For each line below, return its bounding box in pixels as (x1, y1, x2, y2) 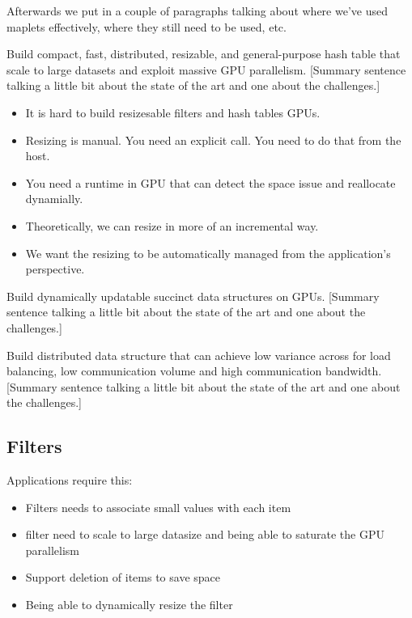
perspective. (25, 260, 85, 277)
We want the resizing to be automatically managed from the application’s (25, 244, 391, 261)
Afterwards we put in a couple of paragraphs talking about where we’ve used (6, 2, 388, 19)
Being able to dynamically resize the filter (25, 596, 233, 613)
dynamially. (25, 190, 83, 207)
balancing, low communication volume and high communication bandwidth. (6, 362, 382, 379)
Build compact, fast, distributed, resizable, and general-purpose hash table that (6, 45, 401, 62)
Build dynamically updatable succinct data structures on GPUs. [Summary (6, 287, 380, 304)
